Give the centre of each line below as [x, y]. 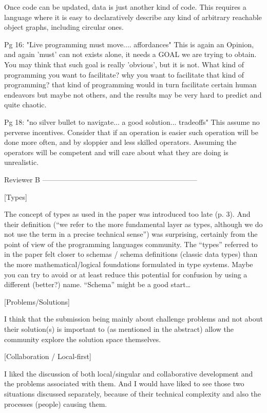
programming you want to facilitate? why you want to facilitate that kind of [124, 74]
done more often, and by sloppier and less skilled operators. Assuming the [120, 142]
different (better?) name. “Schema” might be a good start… [98, 284]
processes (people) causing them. [56, 403]
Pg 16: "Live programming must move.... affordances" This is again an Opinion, [129, 44]
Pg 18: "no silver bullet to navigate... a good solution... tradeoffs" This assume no [132, 121]
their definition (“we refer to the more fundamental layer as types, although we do [133, 224]
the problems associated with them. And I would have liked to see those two [124, 383]
